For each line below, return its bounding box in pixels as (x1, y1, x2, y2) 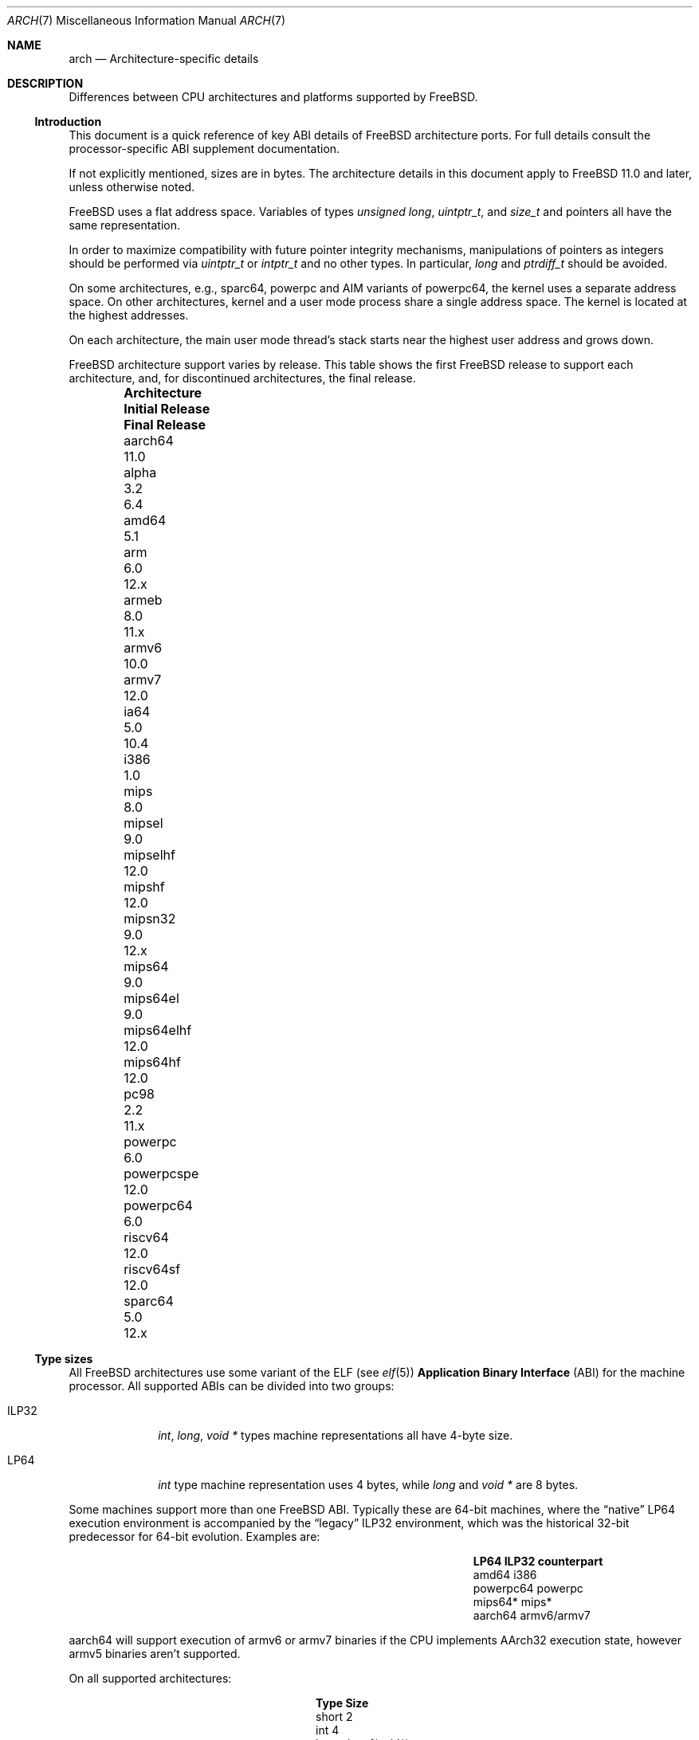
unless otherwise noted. (69, 180, 195, 194)
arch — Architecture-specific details (69, 52, 259, 65)
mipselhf (124, 847, 175, 863)
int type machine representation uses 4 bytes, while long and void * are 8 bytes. (158, 1478, 579, 1491)
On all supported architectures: (69, 1671, 232, 1685)
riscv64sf (124, 1261, 181, 1277)
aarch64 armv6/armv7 (473, 1609, 591, 1622)
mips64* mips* (473, 1595, 552, 1609)
